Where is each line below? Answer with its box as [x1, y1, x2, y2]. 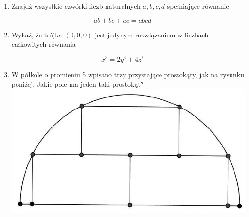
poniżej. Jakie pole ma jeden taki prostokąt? [11, 79, 144, 89]
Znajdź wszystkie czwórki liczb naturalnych [11, 1, 141, 11]
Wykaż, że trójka [11, 29, 62, 39]
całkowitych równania [11, 39, 76, 49]
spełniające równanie [167, 1, 229, 11]
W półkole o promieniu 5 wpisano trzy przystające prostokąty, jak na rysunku [11, 69, 244, 79]
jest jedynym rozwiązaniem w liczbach [94, 29, 209, 39]
